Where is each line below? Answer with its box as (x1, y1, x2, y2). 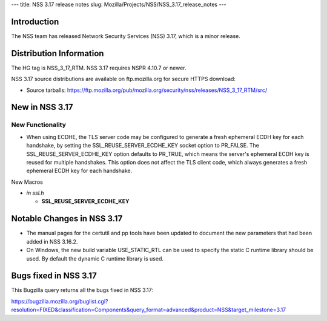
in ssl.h (26, 189, 45, 196)
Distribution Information (11, 48, 104, 59)
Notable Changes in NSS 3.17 (11, 213, 123, 224)
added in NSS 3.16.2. (26, 238, 78, 245)
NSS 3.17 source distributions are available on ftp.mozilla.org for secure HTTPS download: (11, 76, 236, 83)
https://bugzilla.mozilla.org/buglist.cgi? (11, 297, 108, 305)
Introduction (11, 16, 59, 27)
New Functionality (11, 121, 67, 129)
